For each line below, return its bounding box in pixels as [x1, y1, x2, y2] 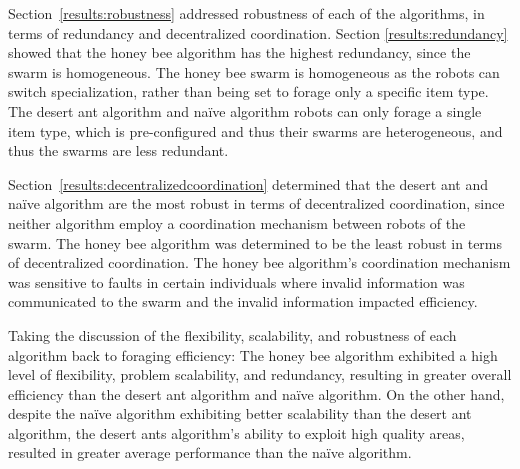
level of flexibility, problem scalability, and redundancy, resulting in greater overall [8, 364, 512, 385]
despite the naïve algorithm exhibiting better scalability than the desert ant [8, 403, 472, 424]
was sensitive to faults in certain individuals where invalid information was [8, 271, 465, 292]
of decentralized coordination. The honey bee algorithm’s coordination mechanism [8, 252, 511, 273]
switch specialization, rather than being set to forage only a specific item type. [8, 81, 489, 102]
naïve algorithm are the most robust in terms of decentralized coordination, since [8, 193, 505, 214]
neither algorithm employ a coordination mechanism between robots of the [8, 212, 466, 233]
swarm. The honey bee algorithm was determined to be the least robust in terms [8, 232, 503, 253]
